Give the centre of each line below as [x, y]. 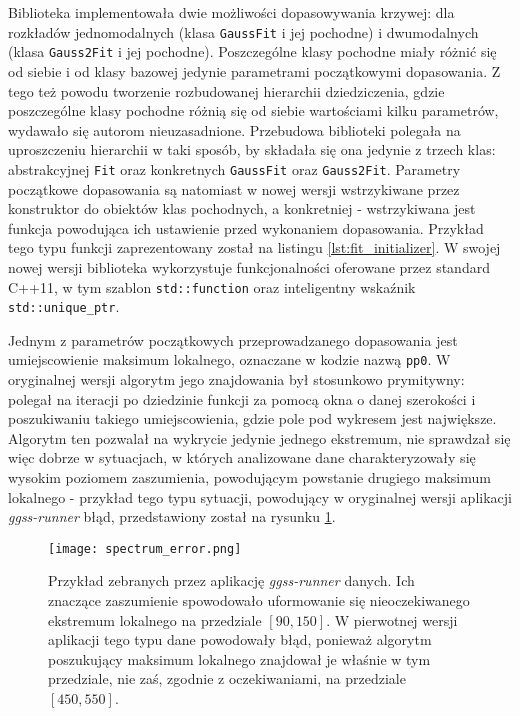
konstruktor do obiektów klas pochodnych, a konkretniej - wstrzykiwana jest [242, 208]
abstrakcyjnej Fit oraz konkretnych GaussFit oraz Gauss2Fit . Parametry [234, 168]
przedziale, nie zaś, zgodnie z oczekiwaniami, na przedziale [227, 678]
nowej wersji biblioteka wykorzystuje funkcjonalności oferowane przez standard [249, 266]
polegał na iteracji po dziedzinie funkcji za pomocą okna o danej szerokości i [242, 398]
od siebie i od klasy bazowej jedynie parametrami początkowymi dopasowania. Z [254, 70]
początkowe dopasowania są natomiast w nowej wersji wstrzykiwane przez [234, 188]
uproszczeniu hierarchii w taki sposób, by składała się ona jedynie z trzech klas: [252, 149]
